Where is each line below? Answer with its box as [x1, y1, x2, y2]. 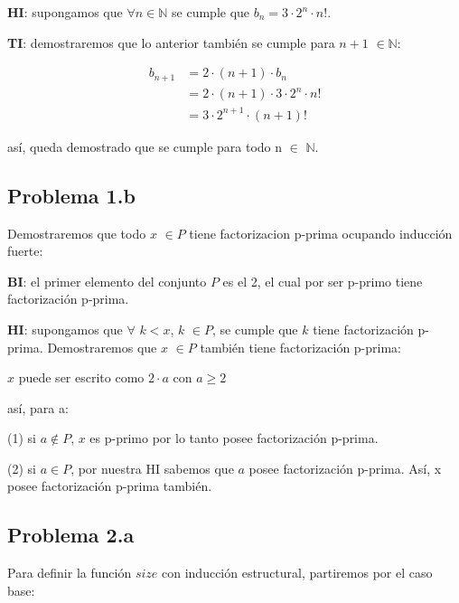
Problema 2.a [7, 521, 135, 549]
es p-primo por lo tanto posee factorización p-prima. [89, 429, 379, 448]
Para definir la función [7, 563, 132, 582]
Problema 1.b [7, 181, 136, 209]
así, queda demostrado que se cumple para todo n [7, 137, 283, 155]
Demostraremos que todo [7, 223, 146, 242]
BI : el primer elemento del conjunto [7, 271, 207, 290]
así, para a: [7, 398, 69, 417]
